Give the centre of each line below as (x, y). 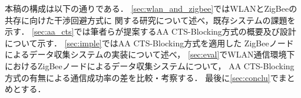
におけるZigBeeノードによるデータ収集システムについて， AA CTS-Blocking (150, 65)
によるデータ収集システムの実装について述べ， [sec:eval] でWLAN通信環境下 (150, 54)
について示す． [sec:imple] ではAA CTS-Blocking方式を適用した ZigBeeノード (149, 43)
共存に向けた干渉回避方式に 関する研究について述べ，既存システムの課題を (150, 20)
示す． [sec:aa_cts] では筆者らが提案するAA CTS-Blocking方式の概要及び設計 (150, 31)
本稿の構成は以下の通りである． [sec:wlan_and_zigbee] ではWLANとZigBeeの (151, 8)
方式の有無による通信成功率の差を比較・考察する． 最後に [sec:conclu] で (142, 77)
